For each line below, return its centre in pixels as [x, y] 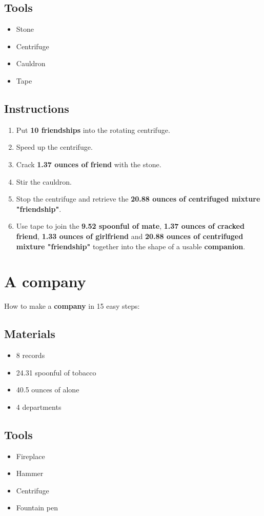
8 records [31, 355]
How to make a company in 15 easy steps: [72, 306]
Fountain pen [37, 508]
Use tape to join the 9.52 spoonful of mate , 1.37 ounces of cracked [130, 226]
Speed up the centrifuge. [54, 147]
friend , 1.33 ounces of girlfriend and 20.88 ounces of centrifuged [130, 236]
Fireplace [31, 456]
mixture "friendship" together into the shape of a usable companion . [131, 246]
